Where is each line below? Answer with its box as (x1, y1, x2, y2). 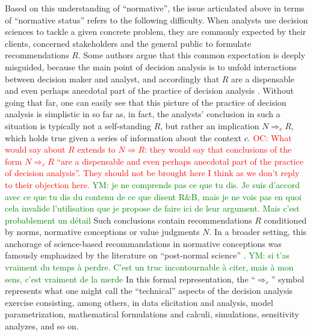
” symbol (271, 272, 305, 285)
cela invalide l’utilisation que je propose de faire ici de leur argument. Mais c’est (5, 202, 300, 215)
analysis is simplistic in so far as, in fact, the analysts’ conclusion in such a (5, 108, 280, 120)
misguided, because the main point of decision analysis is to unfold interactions (5, 60, 297, 73)
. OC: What (247, 131, 292, 144)
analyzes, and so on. (5, 320, 79, 332)
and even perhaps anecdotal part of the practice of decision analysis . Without (5, 84, 294, 97)
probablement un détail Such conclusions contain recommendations (5, 213, 252, 226)
